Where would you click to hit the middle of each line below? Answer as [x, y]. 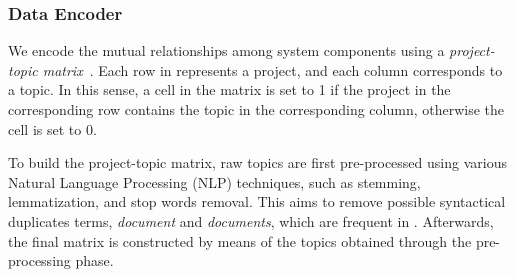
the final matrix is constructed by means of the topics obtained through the [240, 240]
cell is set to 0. [52, 128]
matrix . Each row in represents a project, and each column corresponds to [272, 69]
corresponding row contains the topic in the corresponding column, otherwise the [256, 109]
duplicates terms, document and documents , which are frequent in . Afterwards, [251, 220]
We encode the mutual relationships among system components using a [226, 50]
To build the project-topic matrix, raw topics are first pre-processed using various [257, 162]
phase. [94, 260]
